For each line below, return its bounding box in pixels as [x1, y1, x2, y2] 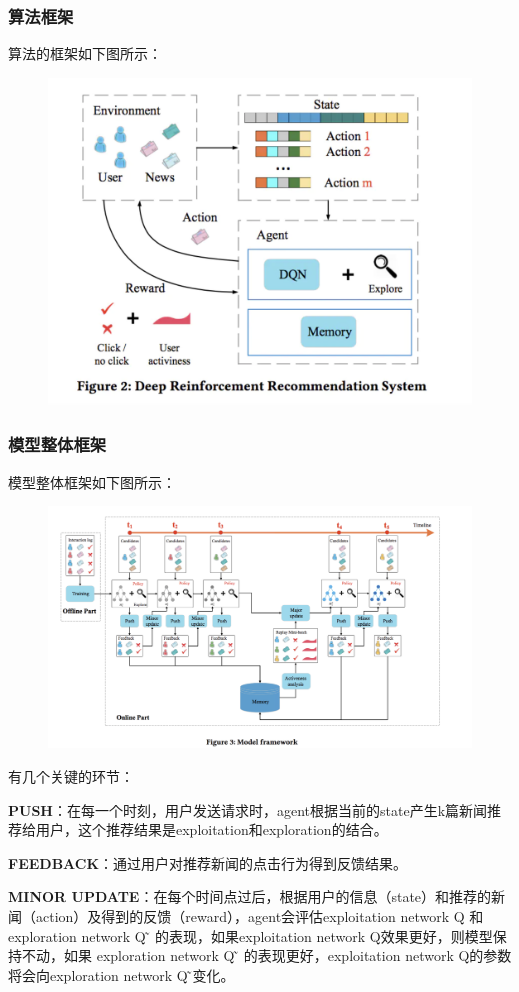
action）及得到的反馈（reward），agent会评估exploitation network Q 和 [35, 905, 484, 926]
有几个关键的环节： [8, 765, 134, 786]
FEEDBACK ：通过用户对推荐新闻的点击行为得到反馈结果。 [8, 852, 408, 873]
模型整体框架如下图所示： [8, 471, 176, 492]
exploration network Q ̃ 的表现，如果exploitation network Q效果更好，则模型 [8, 925, 493, 946]
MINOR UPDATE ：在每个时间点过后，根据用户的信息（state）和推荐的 [8, 886, 492, 907]
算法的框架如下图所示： [8, 43, 162, 64]
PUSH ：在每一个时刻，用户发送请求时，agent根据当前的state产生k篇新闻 [8, 799, 488, 820]
